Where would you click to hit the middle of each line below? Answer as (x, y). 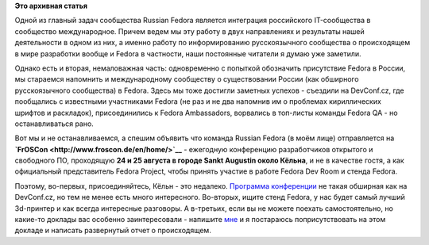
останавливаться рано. (54, 124)
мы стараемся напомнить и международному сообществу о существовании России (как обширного (187, 79)
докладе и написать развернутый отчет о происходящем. (113, 231)
